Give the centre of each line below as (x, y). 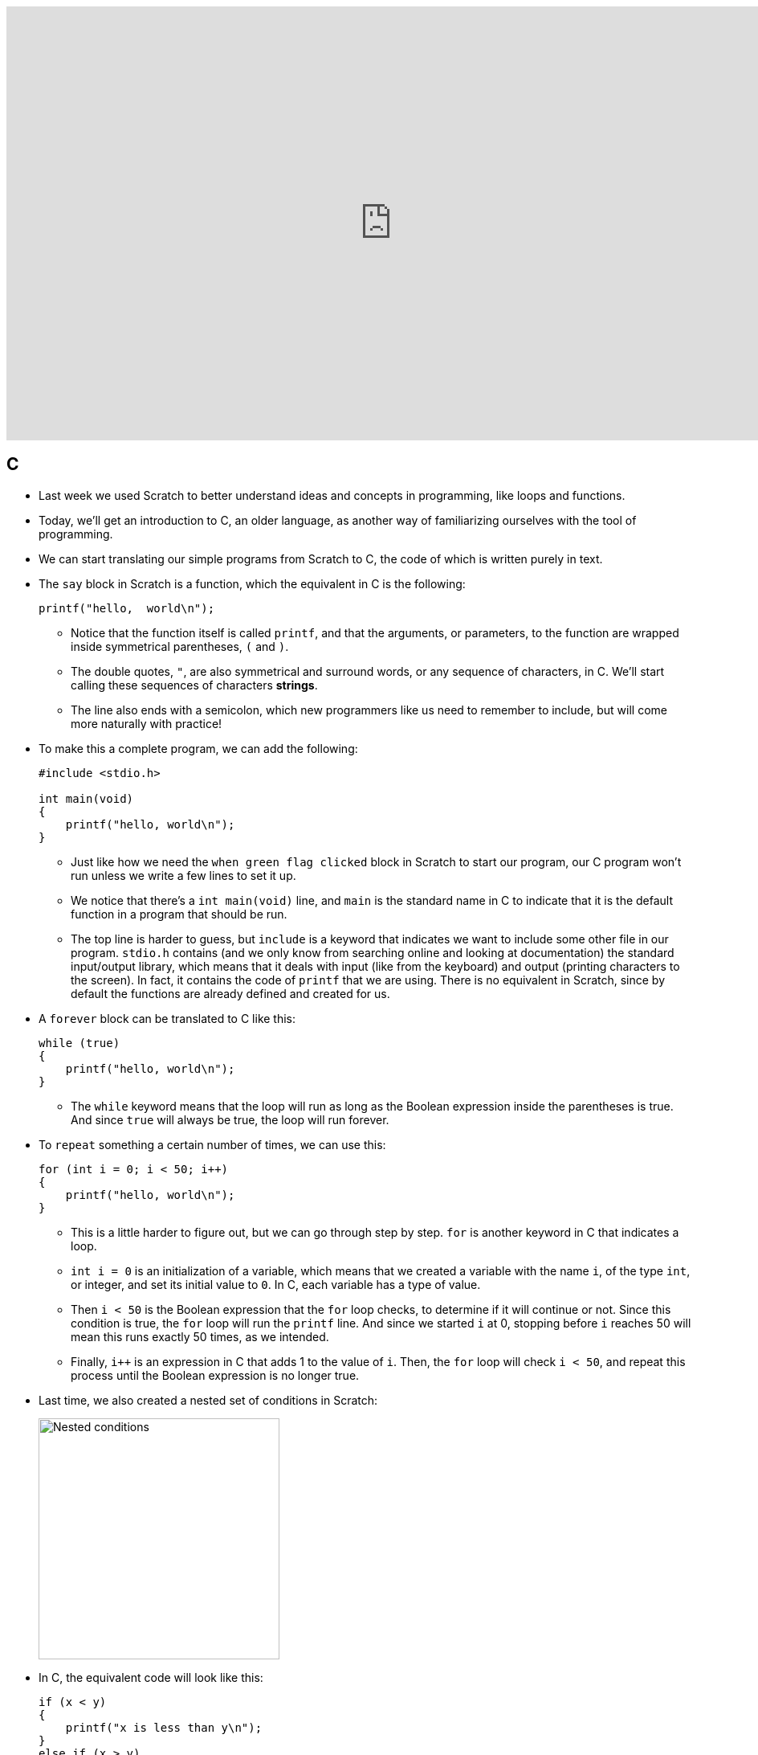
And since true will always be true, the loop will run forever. (230, 1119)
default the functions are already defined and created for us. (230, 993)
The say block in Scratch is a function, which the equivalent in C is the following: (252, 583)
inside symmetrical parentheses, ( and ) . (180, 646)
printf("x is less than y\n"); (164, 1727)
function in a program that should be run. (179, 914)
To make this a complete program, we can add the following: (198, 748)
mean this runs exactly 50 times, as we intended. (200, 1336)
